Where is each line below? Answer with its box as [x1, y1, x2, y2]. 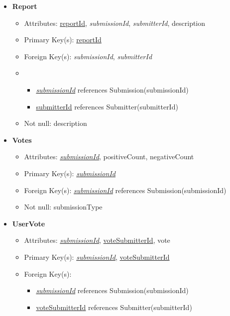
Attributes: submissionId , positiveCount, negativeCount [24, 151, 194, 162]
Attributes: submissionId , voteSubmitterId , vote [24, 235, 170, 245]
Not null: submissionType [24, 202, 103, 212]
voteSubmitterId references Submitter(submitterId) [36, 302, 192, 312]
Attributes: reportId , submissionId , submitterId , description [24, 17, 206, 28]
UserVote [12, 218, 45, 228]
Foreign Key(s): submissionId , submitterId [24, 51, 152, 61]
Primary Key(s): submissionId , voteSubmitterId [24, 251, 170, 262]
